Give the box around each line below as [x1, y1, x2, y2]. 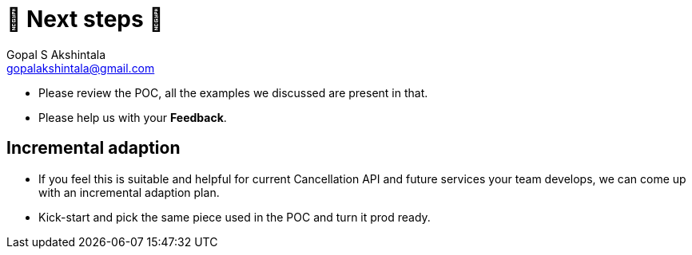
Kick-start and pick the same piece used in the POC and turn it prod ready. [38, 210, 431, 224]
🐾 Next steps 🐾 [6, 6, 164, 33]
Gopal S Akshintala [6, 47, 106, 61]
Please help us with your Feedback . [38, 110, 227, 124]
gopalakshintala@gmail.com [6, 61, 155, 75]
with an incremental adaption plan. [38, 185, 220, 199]
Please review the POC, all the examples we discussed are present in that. [38, 85, 428, 100]
